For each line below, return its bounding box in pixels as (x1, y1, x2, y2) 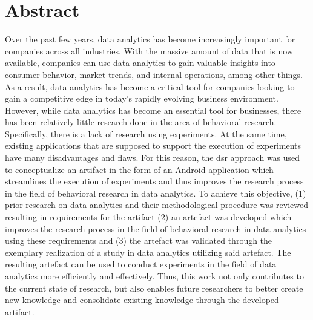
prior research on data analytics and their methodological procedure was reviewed (5, 198, 309, 211)
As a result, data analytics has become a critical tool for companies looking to (5, 80, 295, 93)
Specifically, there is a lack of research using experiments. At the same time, (5, 127, 287, 140)
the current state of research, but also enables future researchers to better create (5, 281, 303, 294)
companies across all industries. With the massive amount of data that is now (5, 44, 293, 57)
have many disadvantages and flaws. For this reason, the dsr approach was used (5, 151, 300, 164)
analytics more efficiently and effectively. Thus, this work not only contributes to (5, 270, 304, 282)
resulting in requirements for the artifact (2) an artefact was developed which (5, 211, 292, 223)
